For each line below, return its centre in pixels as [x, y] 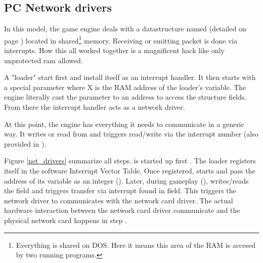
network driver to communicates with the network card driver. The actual [119, 200]
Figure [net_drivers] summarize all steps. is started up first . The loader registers [130, 161]
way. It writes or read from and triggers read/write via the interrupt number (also [131, 134]
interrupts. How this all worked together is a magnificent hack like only [114, 50]
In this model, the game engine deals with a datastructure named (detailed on [125, 29]
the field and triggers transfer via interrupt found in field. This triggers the [120, 190]
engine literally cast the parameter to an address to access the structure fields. [125, 97]
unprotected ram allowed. [43, 60]
